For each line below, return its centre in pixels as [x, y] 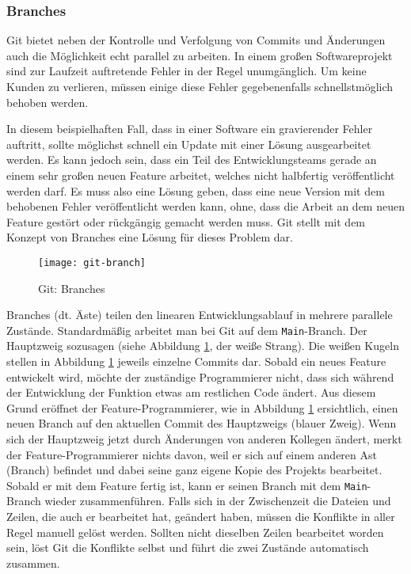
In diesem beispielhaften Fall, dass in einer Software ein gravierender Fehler [190, 129]
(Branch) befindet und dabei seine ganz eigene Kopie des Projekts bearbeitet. [194, 470]
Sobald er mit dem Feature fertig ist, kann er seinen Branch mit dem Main [187, 485]
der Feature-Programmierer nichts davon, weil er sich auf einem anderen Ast [192, 454]
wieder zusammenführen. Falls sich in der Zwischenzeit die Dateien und [218, 501]
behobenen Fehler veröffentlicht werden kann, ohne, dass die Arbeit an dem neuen [205, 206]
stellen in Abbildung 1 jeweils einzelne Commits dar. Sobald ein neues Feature [196, 361]
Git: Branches [72, 288]
